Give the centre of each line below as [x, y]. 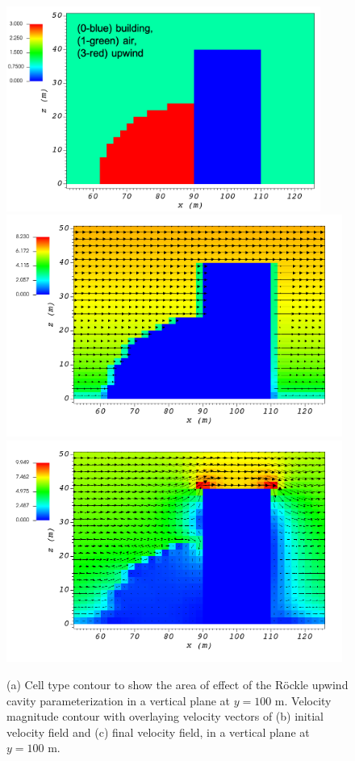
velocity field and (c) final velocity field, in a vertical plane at [158, 732]
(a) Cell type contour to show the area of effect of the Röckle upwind [177, 685]
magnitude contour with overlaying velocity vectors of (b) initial [165, 716]
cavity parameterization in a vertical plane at [119, 700]
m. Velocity [303, 700]
